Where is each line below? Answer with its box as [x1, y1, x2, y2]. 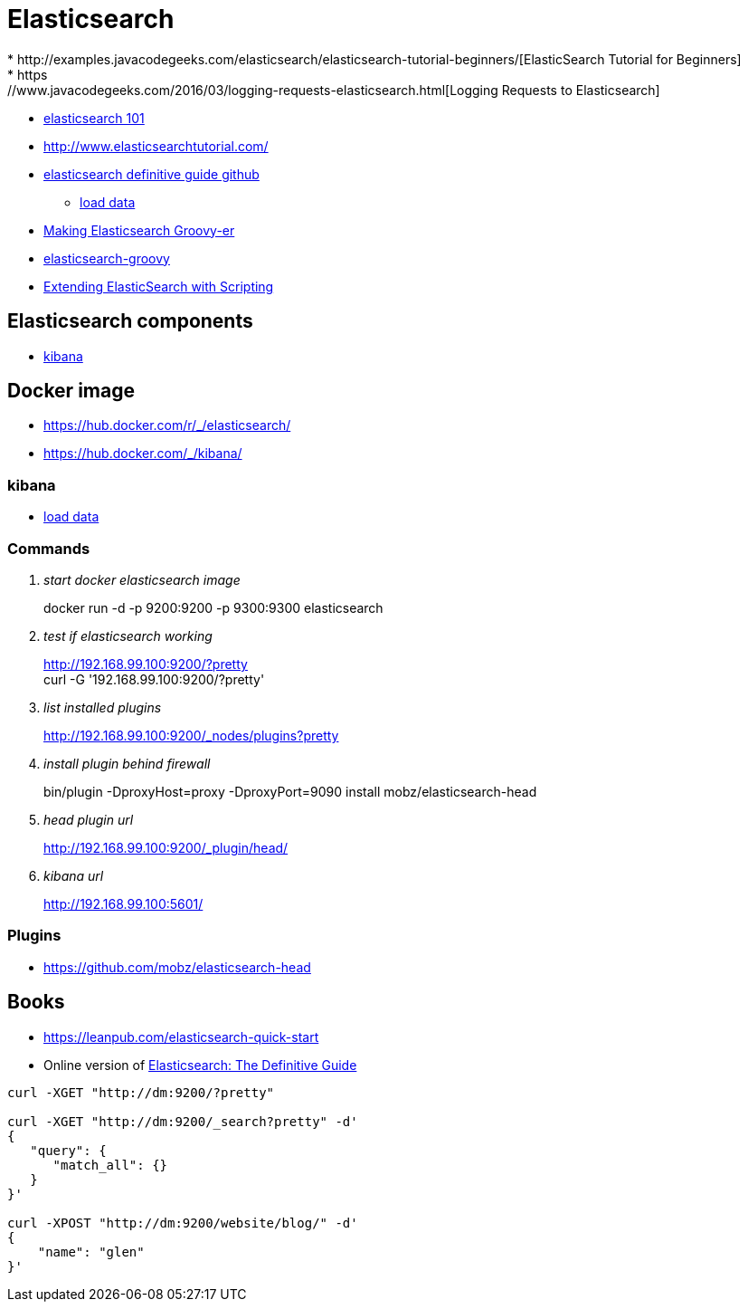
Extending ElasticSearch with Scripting [43, 278, 274, 294]
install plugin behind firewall [43, 755, 211, 771]
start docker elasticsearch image [43, 571, 241, 588]
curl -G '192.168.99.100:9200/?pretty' [43, 671, 265, 687]
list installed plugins [43, 699, 162, 715]
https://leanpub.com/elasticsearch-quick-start [43, 1028, 319, 1045]
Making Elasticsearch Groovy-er [43, 222, 235, 238]
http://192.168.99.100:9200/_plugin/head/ [43, 839, 289, 855]
